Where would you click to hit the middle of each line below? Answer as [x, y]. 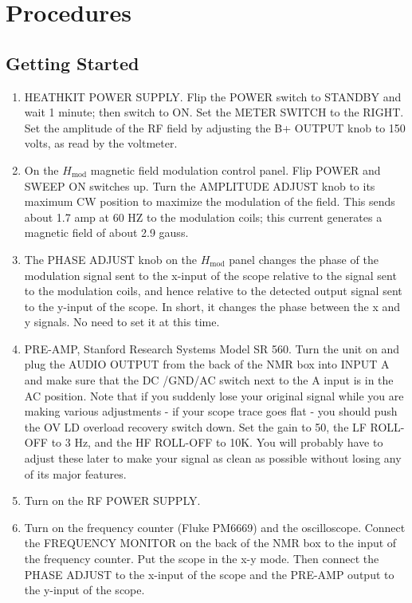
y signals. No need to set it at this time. [122, 322]
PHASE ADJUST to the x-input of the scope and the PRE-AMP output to [209, 574]
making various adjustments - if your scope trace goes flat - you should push [211, 411]
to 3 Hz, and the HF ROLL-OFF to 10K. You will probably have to [217, 442]
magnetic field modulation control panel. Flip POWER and [235, 169]
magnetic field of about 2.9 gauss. [106, 233]
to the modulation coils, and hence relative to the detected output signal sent [213, 291]
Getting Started [73, 63]
